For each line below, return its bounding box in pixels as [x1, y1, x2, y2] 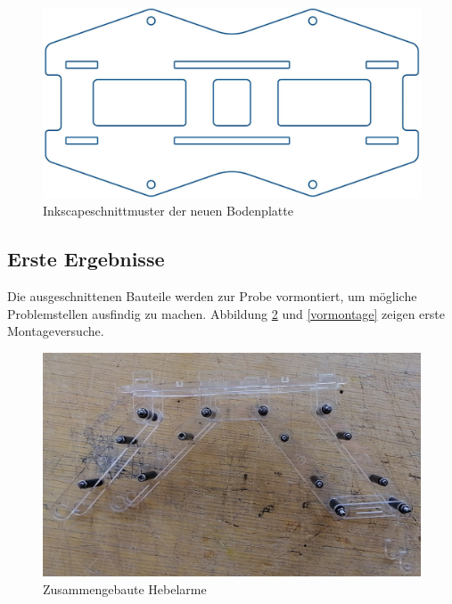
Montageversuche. [7, 322, 104, 340]
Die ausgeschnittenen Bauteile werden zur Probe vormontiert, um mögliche [7, 287, 417, 306]
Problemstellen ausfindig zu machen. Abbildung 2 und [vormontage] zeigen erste [7, 304, 445, 322]
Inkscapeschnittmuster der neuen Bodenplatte [43, 201, 293, 220]
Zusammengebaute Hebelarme [43, 579, 207, 598]
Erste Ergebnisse [7, 245, 165, 273]
